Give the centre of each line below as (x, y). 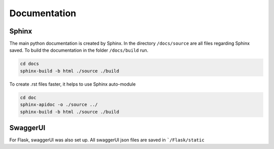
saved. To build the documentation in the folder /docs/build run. (79, 50)
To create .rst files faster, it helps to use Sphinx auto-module (73, 84)
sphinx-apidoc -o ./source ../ (59, 105)
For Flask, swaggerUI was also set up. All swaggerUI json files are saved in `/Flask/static (107, 140)
